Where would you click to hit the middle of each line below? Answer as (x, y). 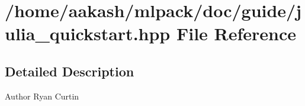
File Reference (236, 33)
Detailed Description (70, 71)
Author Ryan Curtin (42, 96)
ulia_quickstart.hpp (88, 33)
